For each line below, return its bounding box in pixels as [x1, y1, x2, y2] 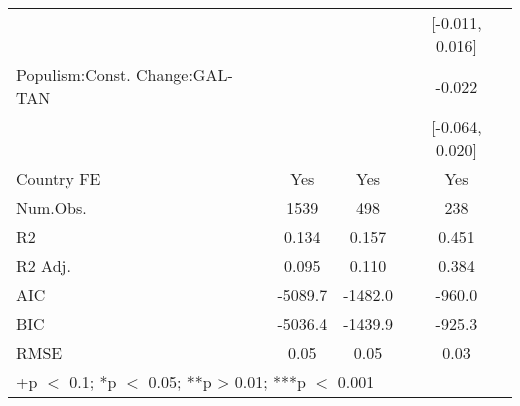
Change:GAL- [135, 63, 233, 86]
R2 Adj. [16, 254, 71, 277]
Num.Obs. [16, 196, 87, 219]
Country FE [16, 167, 101, 190]
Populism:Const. [16, 63, 131, 86]
